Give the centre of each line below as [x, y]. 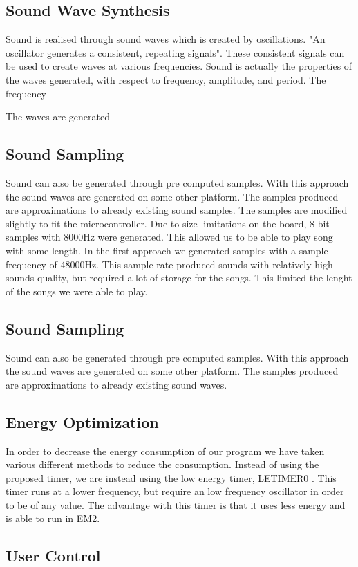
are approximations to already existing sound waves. [116, 384]
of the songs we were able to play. [77, 291]
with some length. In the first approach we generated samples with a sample [167, 250]
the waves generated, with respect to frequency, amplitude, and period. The [166, 79]
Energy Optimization [82, 421]
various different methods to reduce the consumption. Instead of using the [162, 464]
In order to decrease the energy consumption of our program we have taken [165, 450]
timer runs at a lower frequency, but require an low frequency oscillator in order [175, 491]
